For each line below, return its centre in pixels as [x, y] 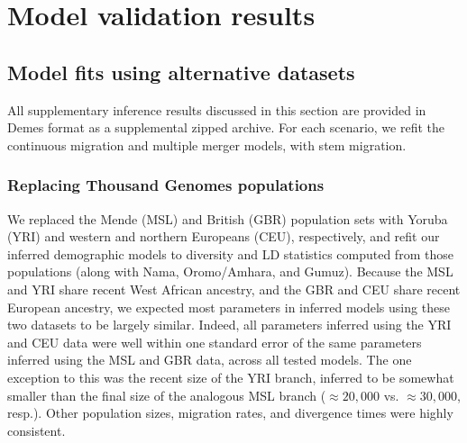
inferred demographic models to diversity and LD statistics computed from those [230, 253]
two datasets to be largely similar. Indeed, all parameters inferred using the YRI [229, 325]
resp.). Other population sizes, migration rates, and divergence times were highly [230, 413]
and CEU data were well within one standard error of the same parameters [215, 342]
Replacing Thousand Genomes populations [166, 185]
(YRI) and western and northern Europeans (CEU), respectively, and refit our [224, 236]
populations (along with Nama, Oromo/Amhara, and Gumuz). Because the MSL [230, 271]
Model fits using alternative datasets [181, 72]
